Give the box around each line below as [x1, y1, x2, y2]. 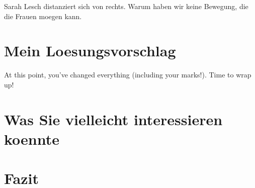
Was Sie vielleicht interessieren [4, 109, 223, 129]
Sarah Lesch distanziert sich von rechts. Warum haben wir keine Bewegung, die [4, 1, 248, 11]
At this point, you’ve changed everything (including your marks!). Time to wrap [4, 69, 251, 80]
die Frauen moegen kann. [4, 11, 82, 21]
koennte [4, 128, 60, 149]
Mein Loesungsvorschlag [4, 40, 176, 61]
